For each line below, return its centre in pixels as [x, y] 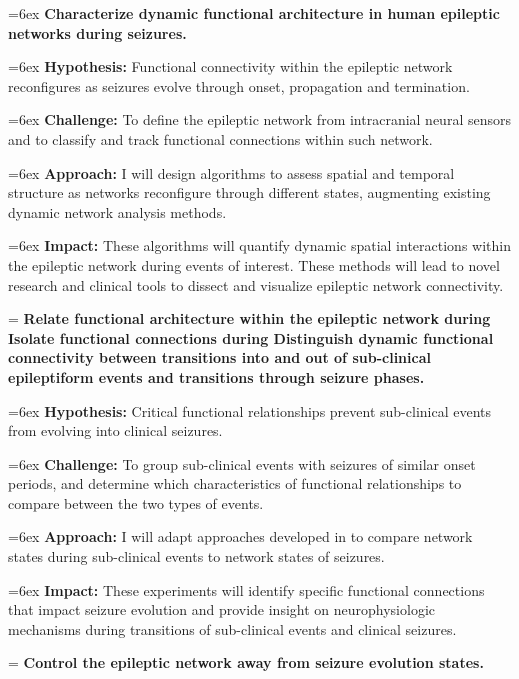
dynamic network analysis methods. [117, 211]
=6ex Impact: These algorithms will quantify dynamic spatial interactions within [259, 245]
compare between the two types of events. [136, 502]
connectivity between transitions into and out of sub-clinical [219, 357]
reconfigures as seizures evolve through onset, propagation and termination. [239, 85]
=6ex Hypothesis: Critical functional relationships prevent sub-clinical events [250, 410]
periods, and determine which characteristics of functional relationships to [235, 483]
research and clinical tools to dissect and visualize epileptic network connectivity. [256, 284]
